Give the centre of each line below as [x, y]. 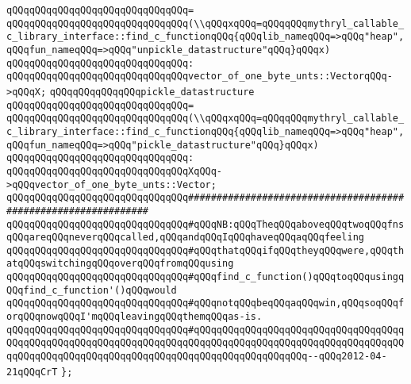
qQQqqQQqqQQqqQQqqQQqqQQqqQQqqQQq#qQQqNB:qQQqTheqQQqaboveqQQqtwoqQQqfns [205, 224]
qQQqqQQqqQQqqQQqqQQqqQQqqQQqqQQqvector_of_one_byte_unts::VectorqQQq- [200, 77]
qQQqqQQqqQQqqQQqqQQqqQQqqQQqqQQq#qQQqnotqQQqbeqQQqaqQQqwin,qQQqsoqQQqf [205, 303]
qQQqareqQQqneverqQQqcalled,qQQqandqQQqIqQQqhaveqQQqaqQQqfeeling [186, 238]
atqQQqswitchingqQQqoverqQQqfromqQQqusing [120, 264]
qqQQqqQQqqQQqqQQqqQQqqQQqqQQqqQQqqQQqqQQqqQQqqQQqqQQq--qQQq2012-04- [197, 357]
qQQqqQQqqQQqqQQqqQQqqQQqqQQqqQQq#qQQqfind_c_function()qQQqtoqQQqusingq [205, 277]
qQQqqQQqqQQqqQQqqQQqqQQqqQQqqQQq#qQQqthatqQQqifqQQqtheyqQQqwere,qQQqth [205, 250]
